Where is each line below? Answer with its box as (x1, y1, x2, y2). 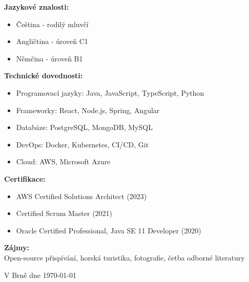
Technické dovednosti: (4, 70, 83, 81)
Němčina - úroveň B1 (16, 53, 83, 63)
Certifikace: (4, 173, 46, 184)
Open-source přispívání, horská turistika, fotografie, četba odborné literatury (4, 252, 245, 263)
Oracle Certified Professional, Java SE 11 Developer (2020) (16, 225, 201, 235)
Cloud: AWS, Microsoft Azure (16, 156, 111, 167)
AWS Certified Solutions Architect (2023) (16, 190, 147, 201)
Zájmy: (4, 242, 29, 253)
